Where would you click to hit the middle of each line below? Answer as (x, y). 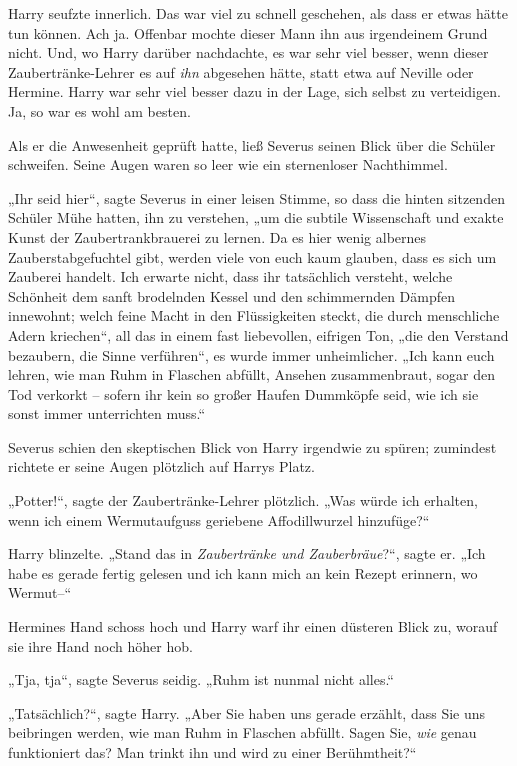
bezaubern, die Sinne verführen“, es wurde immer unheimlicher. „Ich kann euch (251, 354)
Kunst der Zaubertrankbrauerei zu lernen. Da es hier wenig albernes (217, 236)
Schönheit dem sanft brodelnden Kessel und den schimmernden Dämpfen (232, 295)
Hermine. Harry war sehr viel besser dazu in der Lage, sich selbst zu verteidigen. (254, 91)
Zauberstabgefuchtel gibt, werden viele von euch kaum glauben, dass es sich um (252, 256)
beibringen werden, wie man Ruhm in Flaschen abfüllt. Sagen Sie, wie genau (242, 732)
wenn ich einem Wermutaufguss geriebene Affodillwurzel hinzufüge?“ (219, 519)
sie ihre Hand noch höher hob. (100, 645)
